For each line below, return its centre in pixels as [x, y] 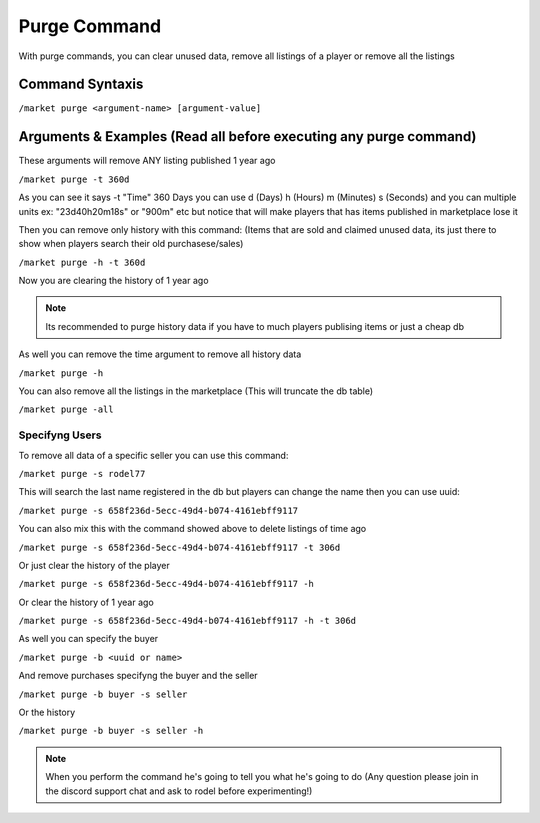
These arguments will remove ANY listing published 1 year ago [147, 161]
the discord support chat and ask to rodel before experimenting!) [179, 791]
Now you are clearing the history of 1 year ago [113, 281]
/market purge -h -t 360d [82, 262]
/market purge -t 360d [74, 179]
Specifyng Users [60, 435]
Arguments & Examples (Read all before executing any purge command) [247, 136]
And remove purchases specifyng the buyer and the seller [138, 676]
